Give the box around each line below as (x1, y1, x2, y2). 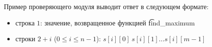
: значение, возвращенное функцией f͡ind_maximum (40, 17, 195, 27)
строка (15, 17, 35, 27)
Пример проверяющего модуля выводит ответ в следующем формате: (4, 1, 209, 11)
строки (15, 34, 35, 44)
